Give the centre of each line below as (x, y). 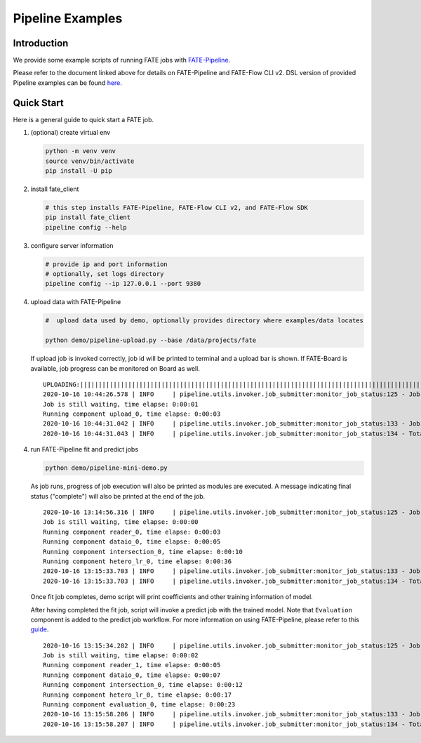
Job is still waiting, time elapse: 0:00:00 (121, 522)
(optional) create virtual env (71, 133)
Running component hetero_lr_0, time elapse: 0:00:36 (137, 561)
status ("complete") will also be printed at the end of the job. (118, 496)
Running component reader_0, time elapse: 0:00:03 (132, 532)
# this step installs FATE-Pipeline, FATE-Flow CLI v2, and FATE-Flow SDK (177, 208)
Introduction (41, 43)
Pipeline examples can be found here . (68, 83)
